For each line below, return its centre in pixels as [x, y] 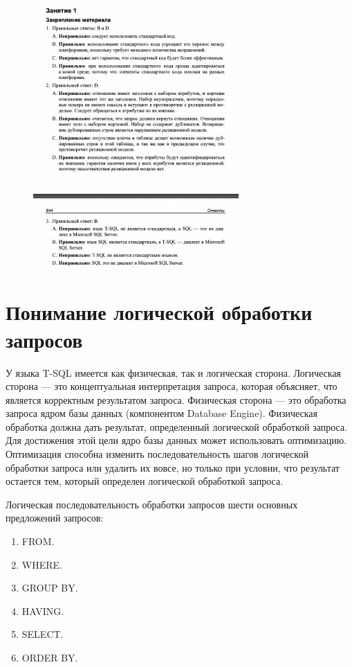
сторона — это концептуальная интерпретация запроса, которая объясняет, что [172, 386]
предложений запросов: [55, 518]
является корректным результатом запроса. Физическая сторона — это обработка [176, 399]
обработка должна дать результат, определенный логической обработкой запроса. [177, 426]
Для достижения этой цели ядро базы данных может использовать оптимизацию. [176, 440]
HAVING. [43, 611]
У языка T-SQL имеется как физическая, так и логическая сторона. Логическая [174, 372]
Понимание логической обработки [159, 312]
